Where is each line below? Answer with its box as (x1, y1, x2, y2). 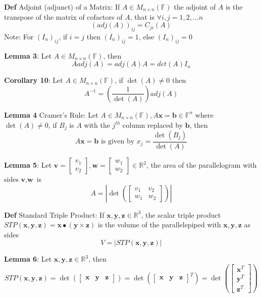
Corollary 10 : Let (4, 75, 63, 85)
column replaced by (123, 119, 183, 130)
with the (84, 119, 110, 130)
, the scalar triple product (141, 209, 221, 220)
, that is (130, 11, 154, 22)
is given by (100, 138, 135, 145)
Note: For (4, 31, 34, 41)
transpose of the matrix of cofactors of (4, 11, 123, 22)
